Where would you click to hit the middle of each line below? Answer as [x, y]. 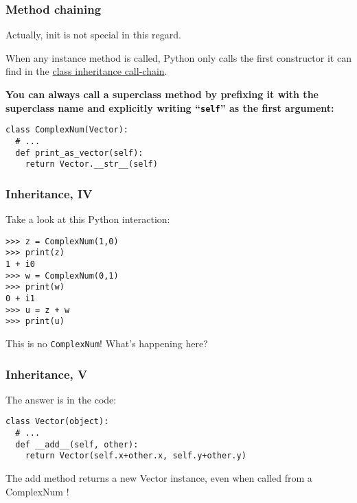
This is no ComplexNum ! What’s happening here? [107, 343]
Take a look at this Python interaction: [88, 219]
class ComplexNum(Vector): [67, 130]
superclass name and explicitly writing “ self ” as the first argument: [170, 107]
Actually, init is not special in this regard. [93, 35]
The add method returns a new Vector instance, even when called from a [159, 478]
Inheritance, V [47, 374]
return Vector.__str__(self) [91, 164]
